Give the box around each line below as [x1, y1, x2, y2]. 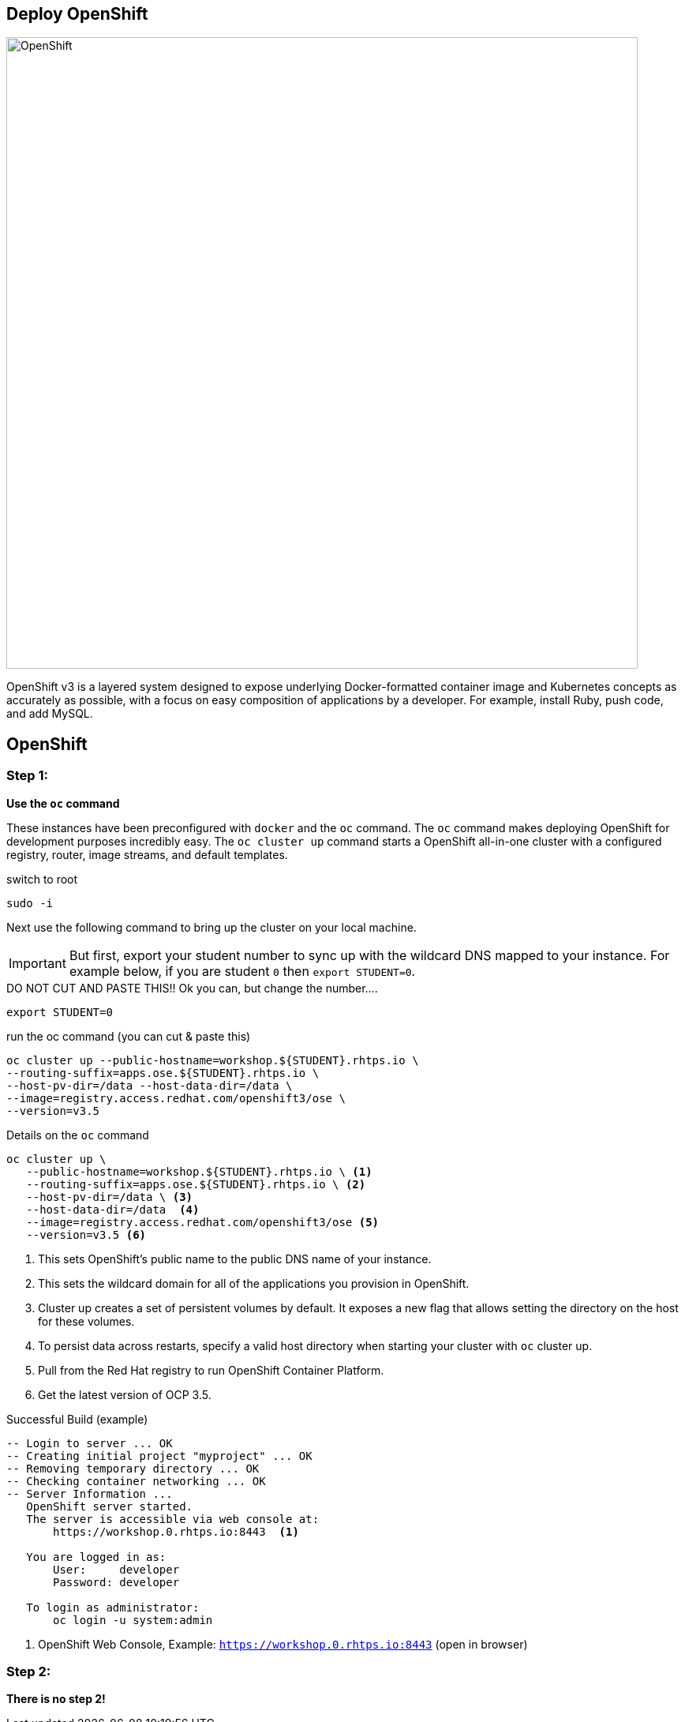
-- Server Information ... [6, 1487, 173, 1500]
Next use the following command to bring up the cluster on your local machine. [6, 920, 417, 934]
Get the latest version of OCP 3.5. [38, 1387, 211, 1401]
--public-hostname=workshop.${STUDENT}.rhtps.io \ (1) [26, 1165, 372, 1178]
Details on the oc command [6, 1127, 149, 1142]
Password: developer [53, 1575, 180, 1589]
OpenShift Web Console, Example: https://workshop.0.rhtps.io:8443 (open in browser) [38, 1637, 528, 1651]
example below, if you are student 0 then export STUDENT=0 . [69, 962, 416, 979]
